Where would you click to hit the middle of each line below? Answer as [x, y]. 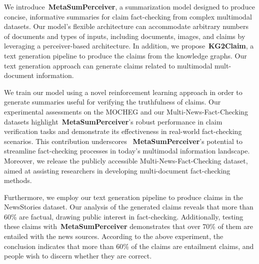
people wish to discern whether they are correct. [78, 256]
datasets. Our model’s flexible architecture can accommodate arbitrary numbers [126, 26]
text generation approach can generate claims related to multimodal [108, 65]
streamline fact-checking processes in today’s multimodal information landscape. [127, 151]
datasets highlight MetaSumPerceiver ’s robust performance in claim [113, 121]
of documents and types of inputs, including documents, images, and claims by [125, 36]
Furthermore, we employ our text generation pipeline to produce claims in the [124, 197]
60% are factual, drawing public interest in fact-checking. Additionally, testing [124, 216]
